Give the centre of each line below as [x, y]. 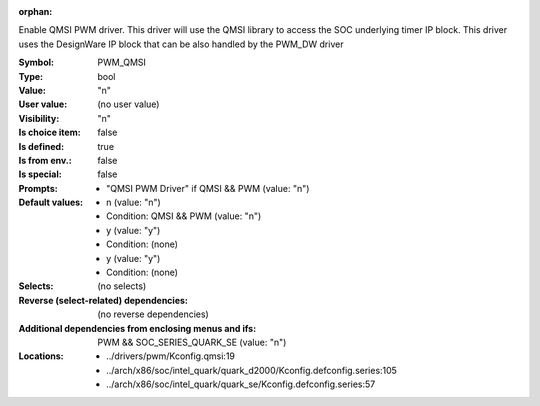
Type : [31, 76]
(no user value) [128, 104]
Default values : [51, 202]
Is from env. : [45, 160]
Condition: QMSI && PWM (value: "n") [184, 216]
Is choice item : [49, 132]
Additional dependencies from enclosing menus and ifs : [137, 328]
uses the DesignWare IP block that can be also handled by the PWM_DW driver [181, 44]
